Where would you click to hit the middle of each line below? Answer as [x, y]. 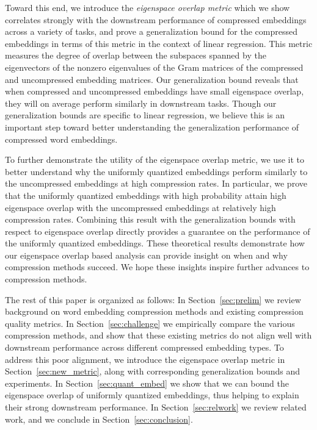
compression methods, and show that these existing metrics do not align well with [158, 335]
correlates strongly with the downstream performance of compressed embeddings [156, 19]
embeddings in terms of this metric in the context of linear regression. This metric [159, 43]
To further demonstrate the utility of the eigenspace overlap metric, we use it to [155, 159]
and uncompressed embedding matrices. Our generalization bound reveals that [152, 79]
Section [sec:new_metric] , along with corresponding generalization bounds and [153, 371]
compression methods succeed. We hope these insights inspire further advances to [157, 267]
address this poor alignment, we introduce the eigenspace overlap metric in [145, 359]
